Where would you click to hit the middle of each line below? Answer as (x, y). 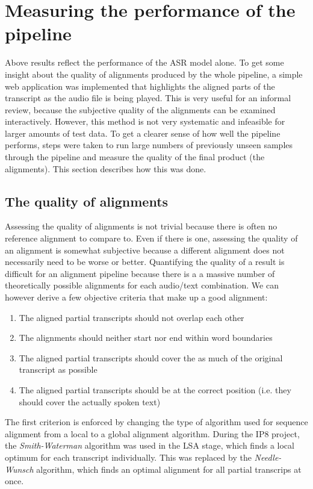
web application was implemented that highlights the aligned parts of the (140, 86)
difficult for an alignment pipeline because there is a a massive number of (140, 273)
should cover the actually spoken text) (90, 401)
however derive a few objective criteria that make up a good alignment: (136, 297)
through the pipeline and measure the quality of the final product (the (135, 157)
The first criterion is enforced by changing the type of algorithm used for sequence (156, 422)
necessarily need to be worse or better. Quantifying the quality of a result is (145, 262)
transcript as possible (58, 369)
